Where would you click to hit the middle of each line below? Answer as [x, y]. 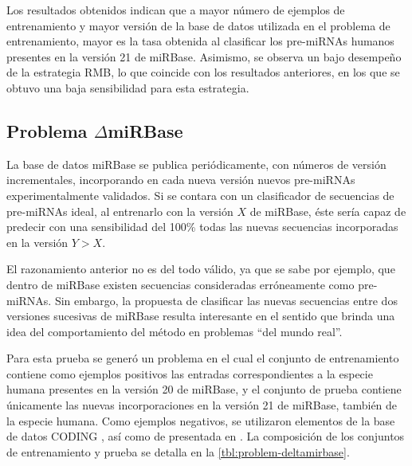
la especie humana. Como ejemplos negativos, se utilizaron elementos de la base [201, 420]
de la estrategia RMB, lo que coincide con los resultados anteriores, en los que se [203, 72]
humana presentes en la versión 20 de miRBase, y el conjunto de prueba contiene [204, 389]
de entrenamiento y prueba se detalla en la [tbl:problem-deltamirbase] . [178, 451]
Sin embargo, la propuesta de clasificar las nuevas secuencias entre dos [226, 300]
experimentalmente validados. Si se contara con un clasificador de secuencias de [200, 195]
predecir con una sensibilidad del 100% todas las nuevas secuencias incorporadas [202, 227]
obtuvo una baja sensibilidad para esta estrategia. [128, 87]
